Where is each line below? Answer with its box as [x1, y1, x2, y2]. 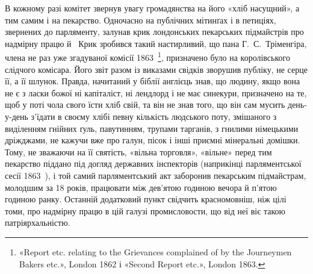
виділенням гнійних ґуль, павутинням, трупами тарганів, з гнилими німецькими [5, 122, 299, 134]
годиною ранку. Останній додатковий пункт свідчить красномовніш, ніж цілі [5, 193, 287, 205]
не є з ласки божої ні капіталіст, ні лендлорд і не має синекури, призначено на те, [5, 86, 307, 99]
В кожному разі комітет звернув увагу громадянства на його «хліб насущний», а [5, 2, 300, 14]
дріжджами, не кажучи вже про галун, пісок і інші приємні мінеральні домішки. [5, 134, 300, 146]
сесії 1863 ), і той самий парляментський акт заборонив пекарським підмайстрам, [5, 169, 306, 181]
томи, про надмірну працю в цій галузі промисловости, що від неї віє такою [5, 204, 285, 217]
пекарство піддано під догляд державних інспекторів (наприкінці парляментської [5, 157, 302, 170]
